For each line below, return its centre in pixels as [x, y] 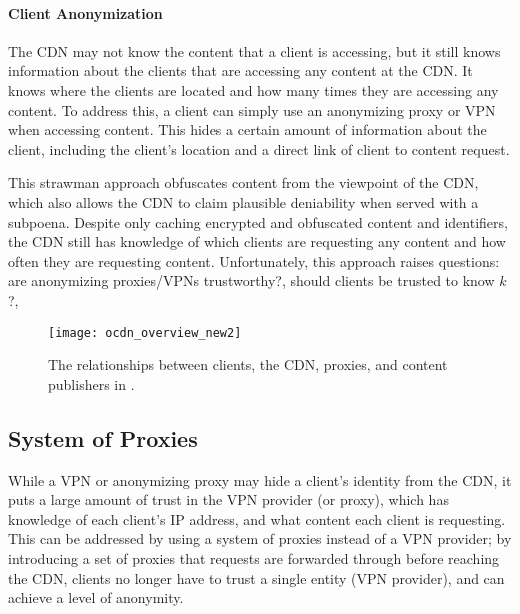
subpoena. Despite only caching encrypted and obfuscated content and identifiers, [258, 221]
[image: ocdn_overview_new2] [145, 332]
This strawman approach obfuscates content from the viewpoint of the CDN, [243, 182]
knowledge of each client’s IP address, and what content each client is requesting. [257, 518]
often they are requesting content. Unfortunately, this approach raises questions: [254, 260]
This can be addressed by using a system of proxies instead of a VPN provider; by [260, 538]
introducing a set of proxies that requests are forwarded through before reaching [254, 557]
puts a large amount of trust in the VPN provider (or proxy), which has [228, 499]
